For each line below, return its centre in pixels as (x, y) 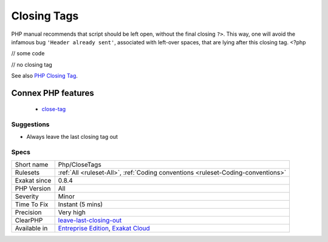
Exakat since (33, 180)
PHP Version (33, 188)
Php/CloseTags (80, 164)
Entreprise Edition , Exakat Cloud (104, 228)
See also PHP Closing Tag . (45, 76)
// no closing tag (32, 64)
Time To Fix (32, 204)
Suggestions (30, 124)
